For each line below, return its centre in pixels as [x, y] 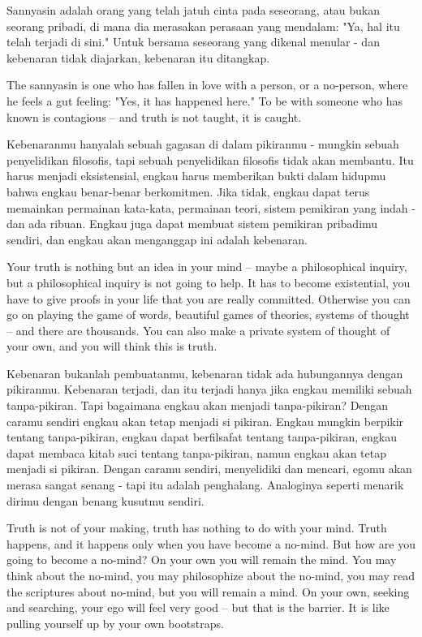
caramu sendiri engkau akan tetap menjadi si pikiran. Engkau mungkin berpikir [205, 421]
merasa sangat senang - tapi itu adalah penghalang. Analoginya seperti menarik [205, 485]
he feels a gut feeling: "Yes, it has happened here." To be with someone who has [205, 100]
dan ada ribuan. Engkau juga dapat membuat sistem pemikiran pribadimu [192, 224]
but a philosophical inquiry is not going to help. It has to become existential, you [209, 282]
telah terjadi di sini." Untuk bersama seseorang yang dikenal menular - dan [193, 42]
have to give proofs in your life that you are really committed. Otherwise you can [209, 298]
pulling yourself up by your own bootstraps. [115, 623]
